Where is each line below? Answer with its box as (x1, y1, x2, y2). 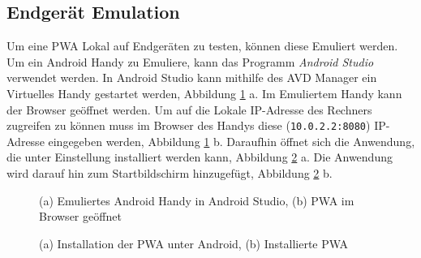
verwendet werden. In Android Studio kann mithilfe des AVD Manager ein (6, 69, 377, 86)
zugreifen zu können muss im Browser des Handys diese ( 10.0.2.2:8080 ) (6, 117, 371, 134)
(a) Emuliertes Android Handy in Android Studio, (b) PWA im (39, 191, 354, 209)
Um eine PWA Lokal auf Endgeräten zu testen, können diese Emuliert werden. (6, 37, 398, 54)
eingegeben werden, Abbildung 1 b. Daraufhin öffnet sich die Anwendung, (48, 132, 415, 149)
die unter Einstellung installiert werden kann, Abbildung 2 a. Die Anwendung (6, 148, 393, 166)
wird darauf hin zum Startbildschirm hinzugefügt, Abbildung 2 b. (6, 165, 333, 182)
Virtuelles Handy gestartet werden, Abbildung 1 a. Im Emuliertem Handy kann (6, 84, 402, 101)
